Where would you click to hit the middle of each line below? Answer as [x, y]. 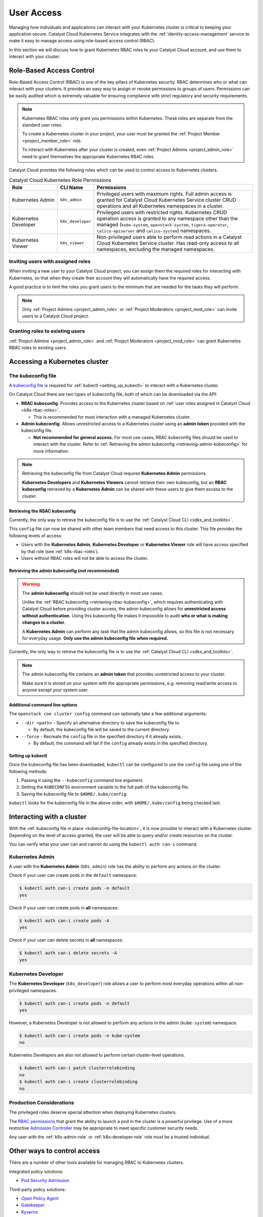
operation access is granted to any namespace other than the [167, 218]
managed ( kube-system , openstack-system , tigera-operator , [163, 224]
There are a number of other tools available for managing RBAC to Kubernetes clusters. [97, 1162]
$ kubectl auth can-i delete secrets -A [68, 953]
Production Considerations [42, 1103]
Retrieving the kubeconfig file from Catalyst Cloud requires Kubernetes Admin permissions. [114, 473]
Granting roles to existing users [47, 331]
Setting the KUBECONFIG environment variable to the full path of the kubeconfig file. [105, 787]
